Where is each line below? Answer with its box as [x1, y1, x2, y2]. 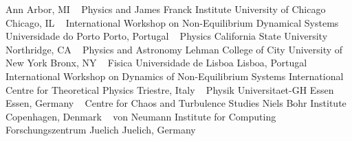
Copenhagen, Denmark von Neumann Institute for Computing [5, 109, 276, 123]
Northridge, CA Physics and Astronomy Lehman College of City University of [5, 42, 343, 56]
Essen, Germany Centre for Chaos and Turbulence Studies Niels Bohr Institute [5, 96, 346, 110]
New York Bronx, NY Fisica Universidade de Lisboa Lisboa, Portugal [5, 55, 307, 70]
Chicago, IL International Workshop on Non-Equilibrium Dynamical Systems [5, 15, 339, 29]
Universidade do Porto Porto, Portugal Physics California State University [5, 29, 328, 43]
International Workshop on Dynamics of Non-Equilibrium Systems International [5, 68, 344, 83]
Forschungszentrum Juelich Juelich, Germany [5, 123, 196, 137]
